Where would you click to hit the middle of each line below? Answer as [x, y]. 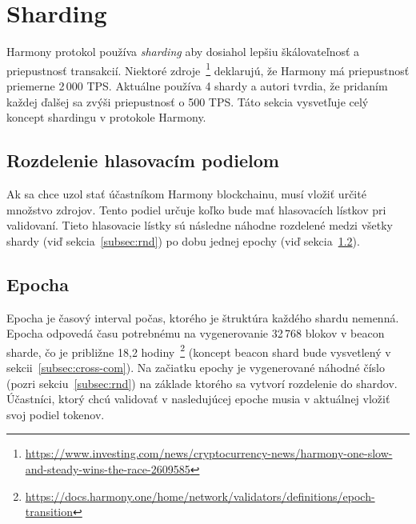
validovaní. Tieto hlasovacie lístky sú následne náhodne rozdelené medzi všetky [200, 225]
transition [49, 512]
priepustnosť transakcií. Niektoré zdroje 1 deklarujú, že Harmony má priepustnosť [208, 69]
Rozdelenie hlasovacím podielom [143, 160]
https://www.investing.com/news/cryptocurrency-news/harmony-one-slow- [209, 453]
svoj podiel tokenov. [56, 414]
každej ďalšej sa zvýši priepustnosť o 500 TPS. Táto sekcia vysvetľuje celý [188, 101]
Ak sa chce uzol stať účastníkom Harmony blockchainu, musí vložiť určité [186, 193]
